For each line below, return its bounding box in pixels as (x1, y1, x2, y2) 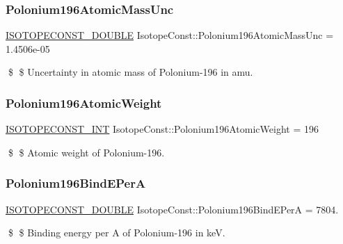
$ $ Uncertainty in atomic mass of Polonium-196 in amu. (8, 65, 253, 79)
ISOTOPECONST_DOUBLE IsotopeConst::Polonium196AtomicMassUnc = (6, 28, 334, 42)
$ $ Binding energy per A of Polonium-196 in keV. (8, 225, 225, 240)
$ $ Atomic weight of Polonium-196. (8, 145, 165, 159)
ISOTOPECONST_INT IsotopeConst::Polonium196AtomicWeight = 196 (6, 122, 319, 136)
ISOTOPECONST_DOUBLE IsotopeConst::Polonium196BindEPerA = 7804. (6, 202, 339, 216)
